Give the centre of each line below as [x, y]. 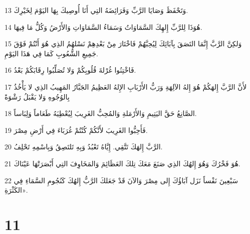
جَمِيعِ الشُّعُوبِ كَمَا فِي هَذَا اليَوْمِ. [51, 53]
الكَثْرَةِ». [16, 190]
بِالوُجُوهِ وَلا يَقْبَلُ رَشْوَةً [37, 96]
